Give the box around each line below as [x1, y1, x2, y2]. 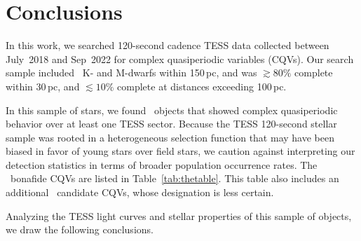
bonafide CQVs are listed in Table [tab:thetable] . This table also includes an [10, 171, 339, 186]
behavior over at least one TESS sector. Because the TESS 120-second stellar [6, 116, 337, 131]
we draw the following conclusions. [6, 222, 154, 237]
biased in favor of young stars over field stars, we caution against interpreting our [6, 144, 355, 158]
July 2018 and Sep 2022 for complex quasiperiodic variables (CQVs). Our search [6, 51, 354, 66]
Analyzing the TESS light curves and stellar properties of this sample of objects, [6, 208, 352, 223]
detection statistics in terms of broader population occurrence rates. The [6, 157, 318, 172]
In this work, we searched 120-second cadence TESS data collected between [6, 38, 329, 53]
